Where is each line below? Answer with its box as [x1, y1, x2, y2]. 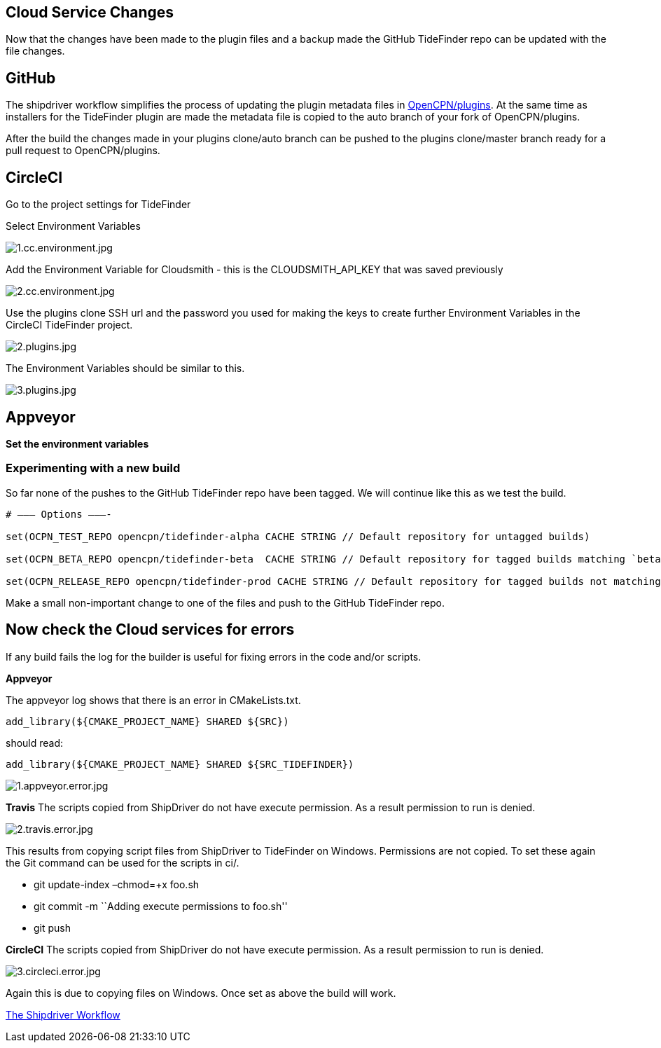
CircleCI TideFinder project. [6, 319, 133, 331]
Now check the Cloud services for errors [6, 621, 295, 639]
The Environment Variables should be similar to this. [6, 362, 245, 375]
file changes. [6, 45, 65, 57]
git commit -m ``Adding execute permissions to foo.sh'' [34, 899, 288, 912]
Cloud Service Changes [6, 4, 174, 21]
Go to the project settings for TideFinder [6, 198, 191, 211]
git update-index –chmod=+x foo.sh [34, 878, 200, 890]
